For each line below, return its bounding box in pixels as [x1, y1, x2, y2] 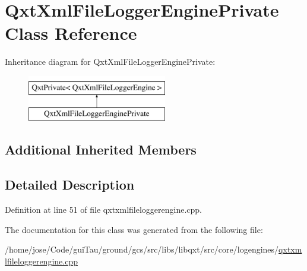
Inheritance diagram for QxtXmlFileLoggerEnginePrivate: [5, 55, 216, 68]
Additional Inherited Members [5, 140, 197, 159]
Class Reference [5, 21, 137, 45]
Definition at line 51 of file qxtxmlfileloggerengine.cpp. [5, 203, 202, 216]
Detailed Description [5, 175, 135, 194]
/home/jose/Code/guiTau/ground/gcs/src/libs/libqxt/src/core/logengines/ [5, 243, 279, 256]
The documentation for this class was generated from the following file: [5, 223, 263, 235]
